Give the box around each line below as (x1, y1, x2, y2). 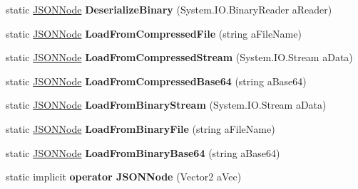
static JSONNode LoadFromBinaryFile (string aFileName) (6, 121, 275, 136)
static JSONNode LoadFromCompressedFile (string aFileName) (6, 26, 302, 40)
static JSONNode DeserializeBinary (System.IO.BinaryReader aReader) (6, 2, 332, 16)
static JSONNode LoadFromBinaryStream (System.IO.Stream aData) (6, 97, 327, 112)
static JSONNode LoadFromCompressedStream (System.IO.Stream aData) (6, 50, 353, 65)
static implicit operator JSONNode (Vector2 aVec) (6, 169, 242, 184)
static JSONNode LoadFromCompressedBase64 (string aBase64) (6, 73, 307, 88)
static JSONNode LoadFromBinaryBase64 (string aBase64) (6, 145, 280, 160)
